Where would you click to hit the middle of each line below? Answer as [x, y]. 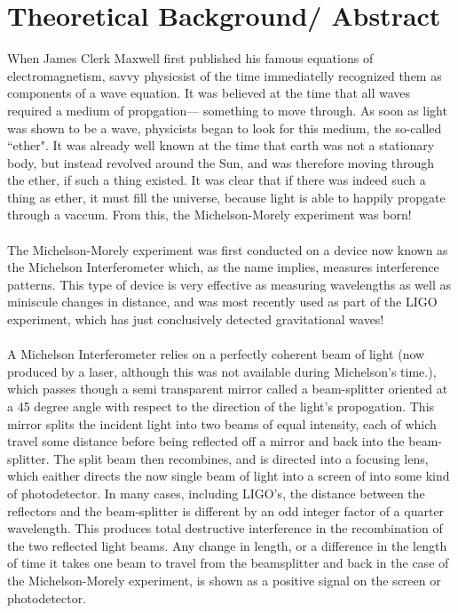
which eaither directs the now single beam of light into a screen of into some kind [229, 476]
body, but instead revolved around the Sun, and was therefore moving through [221, 162]
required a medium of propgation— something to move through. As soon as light [227, 110]
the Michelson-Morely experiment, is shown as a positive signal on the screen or [224, 580]
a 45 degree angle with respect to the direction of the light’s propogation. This [221, 406]
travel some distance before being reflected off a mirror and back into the [206, 441]
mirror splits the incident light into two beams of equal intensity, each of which [222, 423]
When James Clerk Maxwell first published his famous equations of [190, 58]
